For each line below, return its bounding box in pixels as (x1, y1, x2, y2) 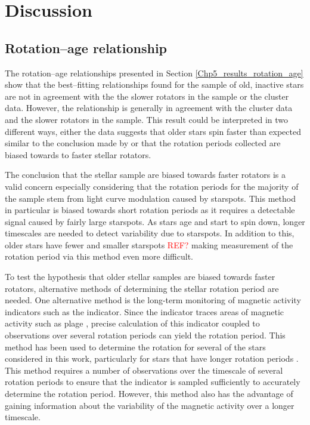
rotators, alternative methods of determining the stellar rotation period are (5, 282, 279, 294)
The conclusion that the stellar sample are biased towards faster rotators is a (5, 168, 286, 181)
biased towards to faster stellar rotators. (5, 148, 151, 161)
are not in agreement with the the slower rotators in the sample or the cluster (5, 90, 289, 102)
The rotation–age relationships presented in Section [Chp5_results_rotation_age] (5, 66, 303, 79)
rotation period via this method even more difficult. (5, 250, 193, 263)
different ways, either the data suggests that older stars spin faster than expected (5, 125, 301, 137)
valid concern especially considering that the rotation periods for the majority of (5, 180, 299, 192)
